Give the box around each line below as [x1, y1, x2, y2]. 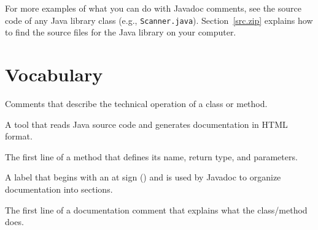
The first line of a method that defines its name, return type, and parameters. [5, 150, 298, 163]
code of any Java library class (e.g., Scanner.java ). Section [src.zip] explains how [5, 13, 313, 26]
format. [5, 130, 33, 143]
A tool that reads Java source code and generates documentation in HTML [5, 117, 288, 130]
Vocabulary [5, 62, 103, 87]
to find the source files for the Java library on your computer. [5, 26, 236, 39]
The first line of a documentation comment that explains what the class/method [5, 203, 308, 216]
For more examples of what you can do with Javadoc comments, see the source [5, 2, 301, 14]
